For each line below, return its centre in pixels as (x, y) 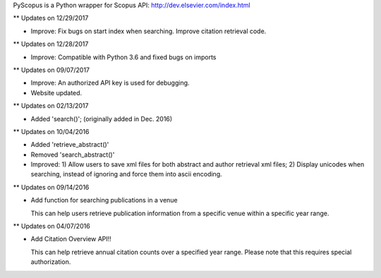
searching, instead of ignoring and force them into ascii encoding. (126, 174)
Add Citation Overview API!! (71, 239)
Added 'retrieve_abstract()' (70, 145)
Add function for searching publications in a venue (104, 200)
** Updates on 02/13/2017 (51, 106)
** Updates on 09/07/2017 (51, 70)
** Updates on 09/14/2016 (51, 187)
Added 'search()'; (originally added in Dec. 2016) (102, 119)
